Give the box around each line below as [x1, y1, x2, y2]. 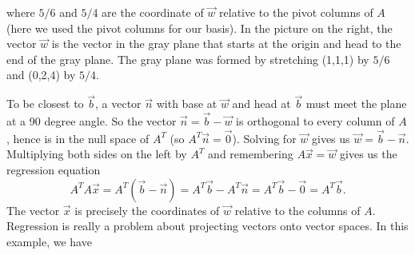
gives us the [340, 145, 397, 162]
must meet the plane [305, 95, 407, 112]
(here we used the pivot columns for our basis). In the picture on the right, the [6, 19, 393, 36]
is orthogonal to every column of [236, 113, 395, 129]
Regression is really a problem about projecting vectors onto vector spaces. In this [6, 217, 409, 234]
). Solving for [232, 129, 297, 146]
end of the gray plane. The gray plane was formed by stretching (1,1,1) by [6, 50, 369, 67]
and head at [232, 95, 291, 112]
